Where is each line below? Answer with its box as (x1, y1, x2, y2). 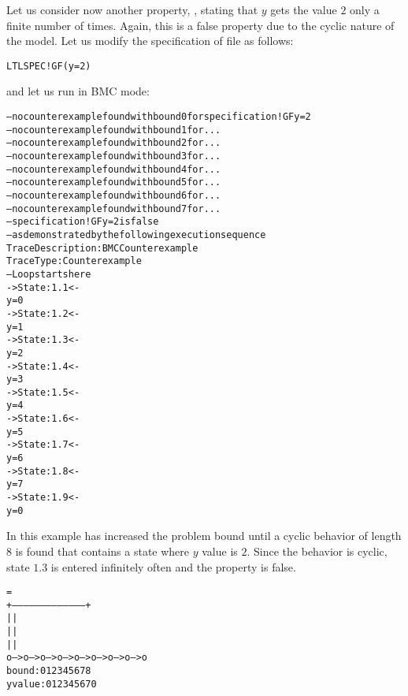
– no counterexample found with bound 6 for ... (6, 189, 221, 201)
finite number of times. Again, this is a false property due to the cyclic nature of (6, 17, 395, 33)
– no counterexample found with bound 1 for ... (6, 124, 221, 136)
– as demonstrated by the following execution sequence (6, 229, 266, 240)
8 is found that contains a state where (6, 542, 190, 559)
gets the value (270, 2, 337, 17)
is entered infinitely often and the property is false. (50, 558, 296, 575)
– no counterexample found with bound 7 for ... (6, 203, 221, 214)
